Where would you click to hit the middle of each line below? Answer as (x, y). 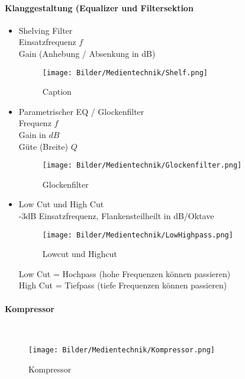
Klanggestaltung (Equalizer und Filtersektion (99, 7)
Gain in (32, 135)
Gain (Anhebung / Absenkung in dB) (87, 53)
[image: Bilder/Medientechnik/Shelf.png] (125, 73)
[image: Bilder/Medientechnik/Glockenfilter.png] (142, 166)
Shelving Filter (46, 30)
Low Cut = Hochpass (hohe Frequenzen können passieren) (125, 273)
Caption (57, 91)
